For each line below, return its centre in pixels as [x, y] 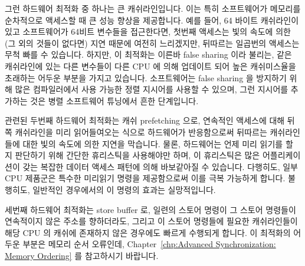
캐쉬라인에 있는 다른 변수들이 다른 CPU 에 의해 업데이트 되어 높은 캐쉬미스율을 [150, 66]
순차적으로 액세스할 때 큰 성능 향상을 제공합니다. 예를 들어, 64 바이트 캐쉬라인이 [152, 20]
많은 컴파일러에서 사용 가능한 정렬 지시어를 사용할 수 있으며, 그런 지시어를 [152, 89]
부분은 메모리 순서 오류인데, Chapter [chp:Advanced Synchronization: [149, 244]
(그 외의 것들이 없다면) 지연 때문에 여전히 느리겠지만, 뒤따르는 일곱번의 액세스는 [152, 43]
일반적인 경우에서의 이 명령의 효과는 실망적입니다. [124, 189]
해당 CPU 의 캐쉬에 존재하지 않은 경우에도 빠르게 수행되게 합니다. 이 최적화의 [148, 232]
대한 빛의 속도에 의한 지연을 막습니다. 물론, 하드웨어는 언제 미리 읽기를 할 [158, 143]
